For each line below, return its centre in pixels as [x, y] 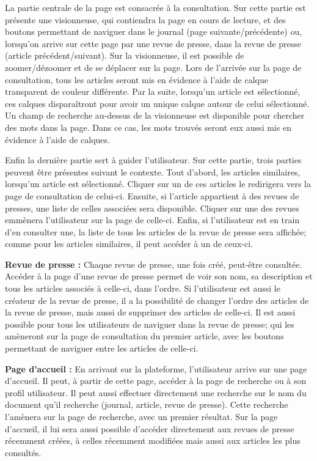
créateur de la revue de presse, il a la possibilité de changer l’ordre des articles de [157, 300]
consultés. [23, 452]
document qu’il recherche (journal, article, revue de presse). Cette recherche [147, 404]
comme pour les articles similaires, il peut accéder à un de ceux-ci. [129, 244]
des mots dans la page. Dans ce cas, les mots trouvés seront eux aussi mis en [148, 127]
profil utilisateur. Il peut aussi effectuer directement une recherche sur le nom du [156, 392]
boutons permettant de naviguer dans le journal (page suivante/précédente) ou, [154, 31]
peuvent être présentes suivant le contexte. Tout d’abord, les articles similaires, [153, 171]
